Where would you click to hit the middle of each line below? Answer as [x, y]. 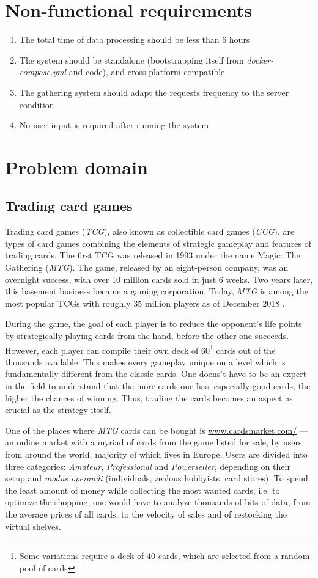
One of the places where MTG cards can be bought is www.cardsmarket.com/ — [157, 430]
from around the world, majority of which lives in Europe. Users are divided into [156, 454]
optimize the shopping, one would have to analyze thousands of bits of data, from [158, 502]
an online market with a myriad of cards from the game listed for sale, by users [153, 442]
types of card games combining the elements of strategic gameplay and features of [158, 243]
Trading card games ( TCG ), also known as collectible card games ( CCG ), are [150, 231]
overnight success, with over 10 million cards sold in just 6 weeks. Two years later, [159, 279]
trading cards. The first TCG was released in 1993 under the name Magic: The [153, 255]
